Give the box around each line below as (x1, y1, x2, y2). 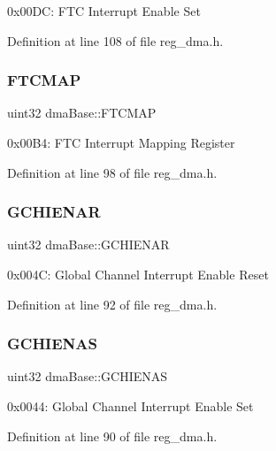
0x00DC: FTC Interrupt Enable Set (7, 2, 201, 19)
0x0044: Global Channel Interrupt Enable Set (7, 397, 254, 415)
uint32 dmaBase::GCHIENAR (7, 235, 170, 254)
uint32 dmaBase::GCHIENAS (7, 367, 168, 386)
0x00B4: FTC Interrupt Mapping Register (7, 134, 235, 151)
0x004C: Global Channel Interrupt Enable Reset (7, 265, 269, 283)
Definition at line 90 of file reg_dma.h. (7, 426, 218, 445)
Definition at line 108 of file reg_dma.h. (7, 31, 224, 50)
